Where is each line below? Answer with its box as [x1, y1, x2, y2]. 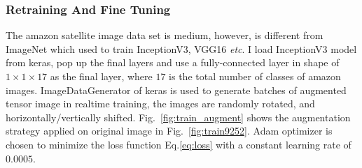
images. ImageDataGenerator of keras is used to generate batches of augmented [6, 82, 347, 97]
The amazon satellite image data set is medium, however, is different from [6, 28, 323, 43]
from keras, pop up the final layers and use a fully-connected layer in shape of [6, 55, 340, 70]
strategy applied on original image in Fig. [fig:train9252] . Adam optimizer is [6, 123, 333, 138]
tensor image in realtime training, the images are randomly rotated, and [6, 96, 315, 111]
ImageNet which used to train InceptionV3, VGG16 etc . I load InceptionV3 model [6, 41, 357, 56]
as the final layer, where [50, 69, 153, 83]
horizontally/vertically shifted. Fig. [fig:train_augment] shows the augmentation [6, 109, 351, 124]
